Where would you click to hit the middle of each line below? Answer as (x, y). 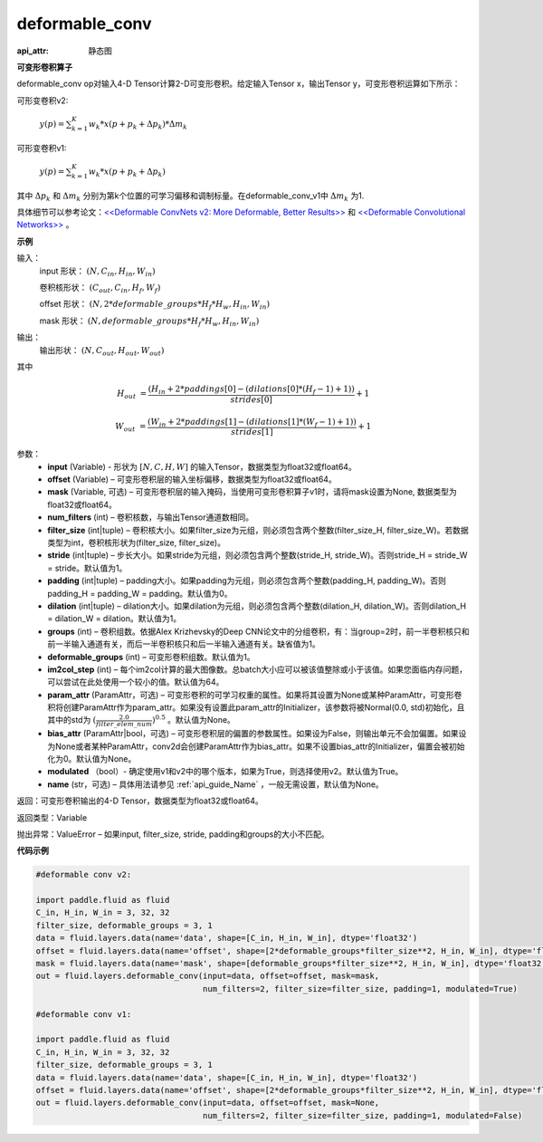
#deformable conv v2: (84, 875)
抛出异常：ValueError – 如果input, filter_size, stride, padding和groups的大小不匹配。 (173, 834)
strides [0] (252, 399)
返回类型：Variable (52, 817)
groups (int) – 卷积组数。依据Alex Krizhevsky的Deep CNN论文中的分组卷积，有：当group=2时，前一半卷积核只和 (258, 631)
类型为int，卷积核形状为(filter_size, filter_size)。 (137, 542)
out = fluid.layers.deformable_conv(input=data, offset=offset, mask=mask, (208, 976)
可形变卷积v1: (42, 148)
